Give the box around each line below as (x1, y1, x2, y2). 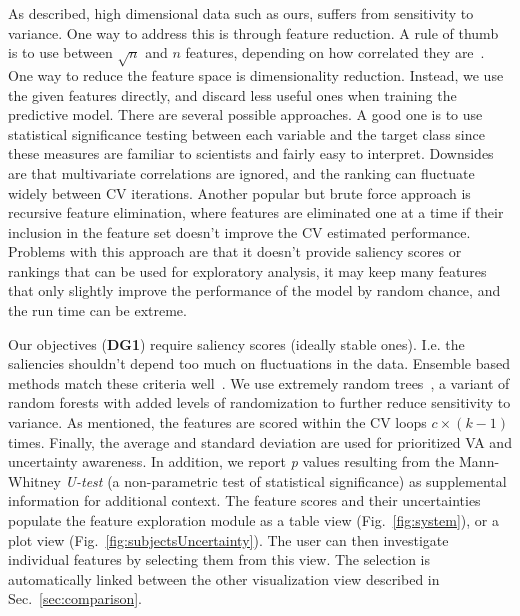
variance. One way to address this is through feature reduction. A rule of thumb (8, 22, 499, 43)
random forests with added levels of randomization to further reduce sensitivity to (8, 392, 511, 413)
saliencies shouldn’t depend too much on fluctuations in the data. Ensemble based (8, 353, 510, 374)
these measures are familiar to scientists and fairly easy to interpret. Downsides (8, 143, 494, 164)
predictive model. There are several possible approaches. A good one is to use (8, 104, 483, 125)
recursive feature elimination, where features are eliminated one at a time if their (8, 202, 504, 223)
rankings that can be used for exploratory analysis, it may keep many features (8, 260, 487, 281)
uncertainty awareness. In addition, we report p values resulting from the (8, 451, 455, 472)
